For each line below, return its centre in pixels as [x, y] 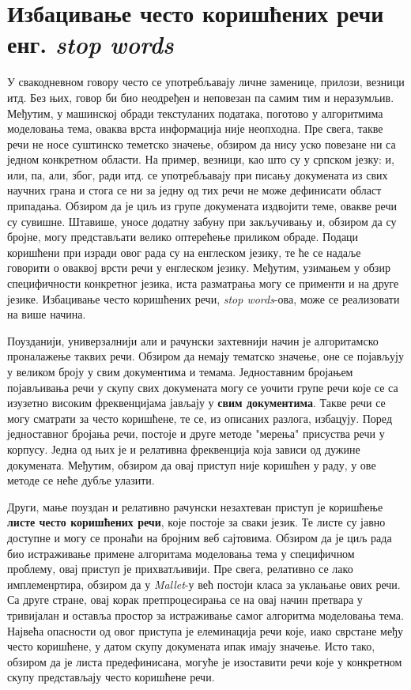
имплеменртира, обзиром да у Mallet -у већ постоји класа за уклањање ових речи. [204, 584]
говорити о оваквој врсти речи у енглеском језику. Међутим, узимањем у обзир [199, 268]
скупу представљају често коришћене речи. [111, 677]
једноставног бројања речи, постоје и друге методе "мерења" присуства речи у [196, 434]
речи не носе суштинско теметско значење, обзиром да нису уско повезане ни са [202, 143]
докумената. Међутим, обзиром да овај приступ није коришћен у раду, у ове [192, 464]
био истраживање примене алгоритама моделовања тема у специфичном [181, 553]
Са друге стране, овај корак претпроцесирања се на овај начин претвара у [185, 600]
